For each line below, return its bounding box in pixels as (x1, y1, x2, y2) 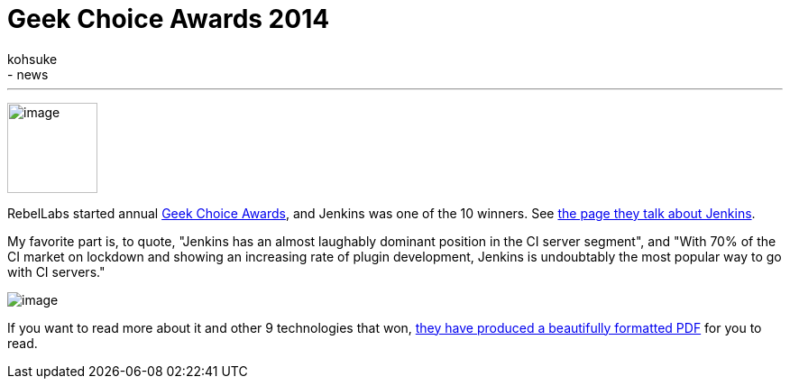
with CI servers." (7, 263, 106, 280)
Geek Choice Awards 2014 (7, 4, 330, 34)
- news (7, 66, 49, 82)
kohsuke (7, 51, 58, 67)
